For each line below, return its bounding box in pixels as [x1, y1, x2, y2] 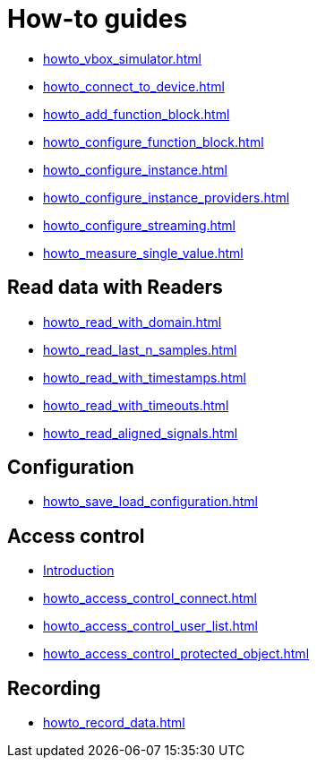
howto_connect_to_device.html [43, 78, 225, 94]
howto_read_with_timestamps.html [43, 369, 246, 385]
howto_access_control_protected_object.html [43, 646, 310, 662]
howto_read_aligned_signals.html [43, 425, 238, 441]
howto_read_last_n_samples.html [43, 341, 237, 357]
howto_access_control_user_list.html [43, 618, 258, 634]
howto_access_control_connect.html [43, 590, 257, 606]
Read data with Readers [7, 276, 223, 299]
